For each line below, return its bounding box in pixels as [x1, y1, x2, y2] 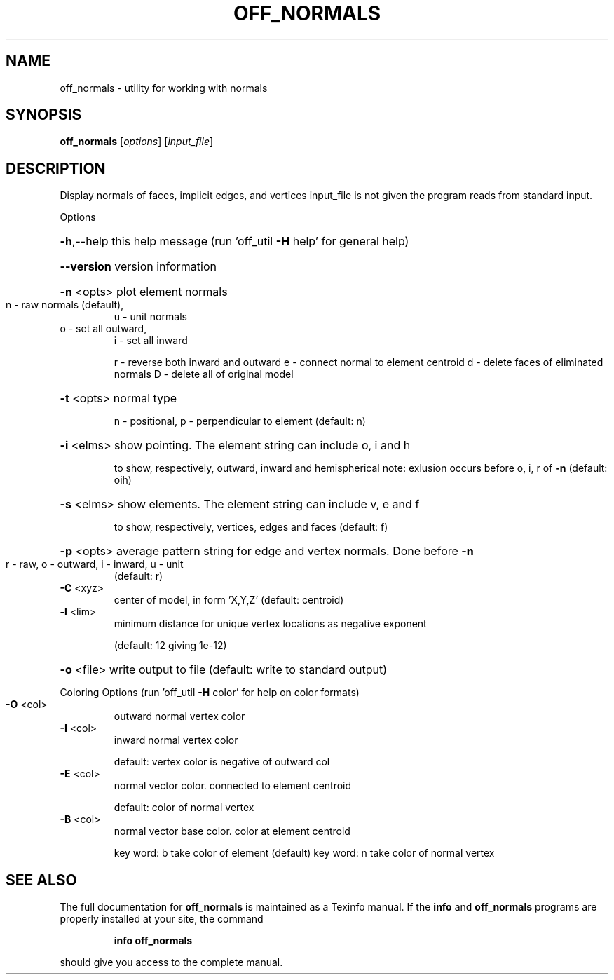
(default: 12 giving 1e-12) [114, 639, 227, 652]
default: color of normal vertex [114, 801, 254, 814]
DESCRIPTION [6, 159, 106, 177]
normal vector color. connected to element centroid [114, 780, 352, 792]
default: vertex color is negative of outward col [114, 756, 330, 768]
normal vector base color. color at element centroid [114, 825, 350, 838]
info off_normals [114, 934, 193, 947]
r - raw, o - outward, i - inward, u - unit [6, 558, 184, 571]
